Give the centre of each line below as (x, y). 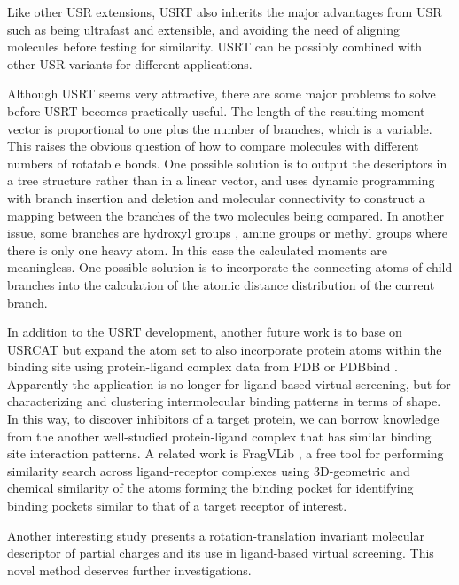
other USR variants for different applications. (130, 63)
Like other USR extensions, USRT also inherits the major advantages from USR (225, 12)
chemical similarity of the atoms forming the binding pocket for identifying (210, 488)
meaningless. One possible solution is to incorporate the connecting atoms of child (230, 267)
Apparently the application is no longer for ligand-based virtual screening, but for (229, 383)
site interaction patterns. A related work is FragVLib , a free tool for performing (226, 453)
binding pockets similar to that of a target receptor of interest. (177, 506)
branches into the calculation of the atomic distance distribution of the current (221, 284)
